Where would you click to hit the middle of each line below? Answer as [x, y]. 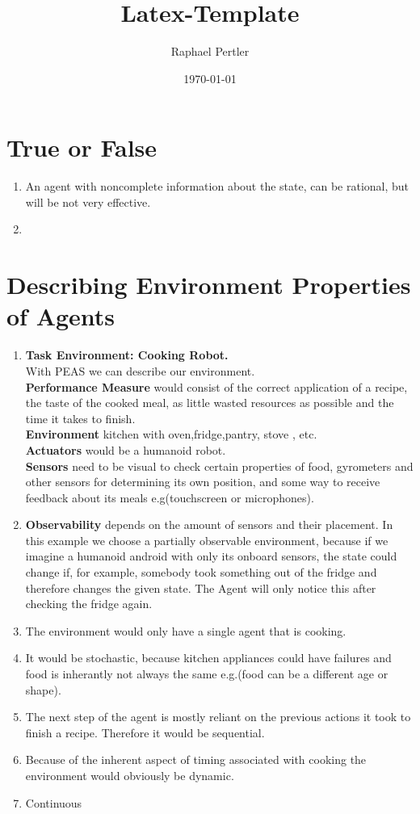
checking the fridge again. [89, 604]
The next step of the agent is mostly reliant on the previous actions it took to [218, 717]
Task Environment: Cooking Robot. [127, 355]
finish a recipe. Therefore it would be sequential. [145, 732]
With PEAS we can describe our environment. [140, 370]
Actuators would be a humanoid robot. [126, 449]
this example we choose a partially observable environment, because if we [207, 540]
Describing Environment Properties [209, 285]
